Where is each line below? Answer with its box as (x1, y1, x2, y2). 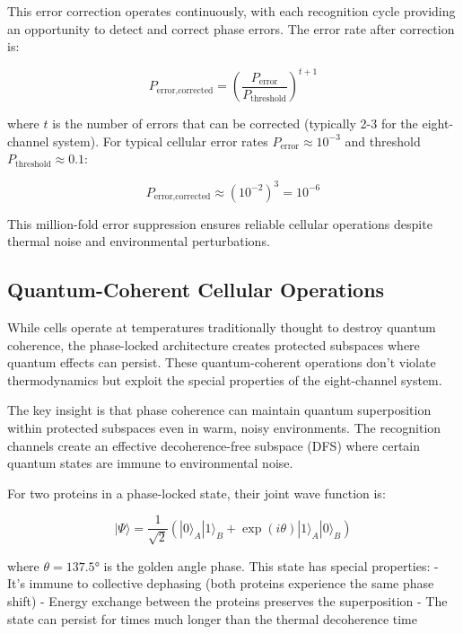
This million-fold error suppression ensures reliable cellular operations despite (7, 214, 432, 233)
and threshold (345, 131, 421, 150)
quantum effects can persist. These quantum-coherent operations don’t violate (7, 353, 436, 372)
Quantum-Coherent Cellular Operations (7, 276, 385, 304)
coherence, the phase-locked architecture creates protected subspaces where (7, 335, 420, 354)
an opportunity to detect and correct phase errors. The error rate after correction (7, 19, 455, 38)
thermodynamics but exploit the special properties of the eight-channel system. (7, 370, 442, 389)
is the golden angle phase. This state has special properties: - (103, 556, 439, 575)
